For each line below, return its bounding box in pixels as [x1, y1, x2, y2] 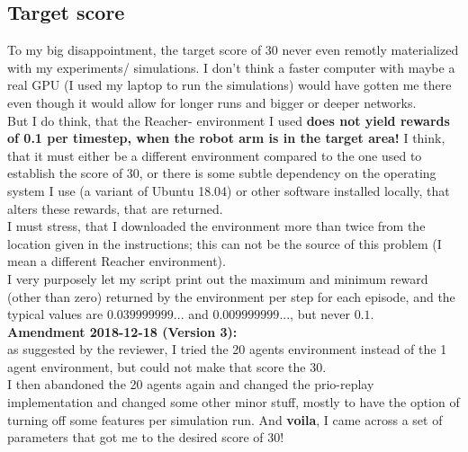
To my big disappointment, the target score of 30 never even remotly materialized [7, 40, 459, 59]
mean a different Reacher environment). [7, 252, 226, 270]
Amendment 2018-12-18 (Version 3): [7, 322, 238, 341]
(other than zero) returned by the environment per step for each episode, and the [7, 287, 455, 306]
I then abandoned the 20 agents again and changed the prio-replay [7, 375, 374, 394]
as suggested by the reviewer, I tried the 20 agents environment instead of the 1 [7, 340, 447, 359]
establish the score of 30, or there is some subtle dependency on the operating [7, 164, 436, 182]
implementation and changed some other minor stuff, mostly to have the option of [7, 393, 460, 412]
